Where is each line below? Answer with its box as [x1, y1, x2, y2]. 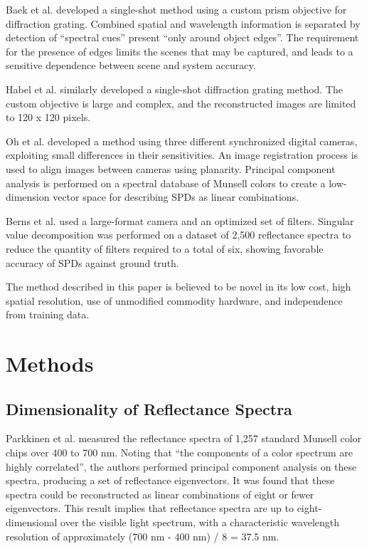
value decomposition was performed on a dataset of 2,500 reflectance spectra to [6, 227, 351, 242]
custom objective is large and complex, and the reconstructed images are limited [6, 95, 356, 110]
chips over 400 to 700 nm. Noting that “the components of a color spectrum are [6, 445, 353, 460]
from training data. [6, 307, 90, 322]
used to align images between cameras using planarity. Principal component [6, 161, 336, 176]
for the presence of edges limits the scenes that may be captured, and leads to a [6, 43, 353, 58]
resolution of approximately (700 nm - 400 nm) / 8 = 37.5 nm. [6, 528, 280, 543]
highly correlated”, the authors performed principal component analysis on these [6, 459, 357, 474]
